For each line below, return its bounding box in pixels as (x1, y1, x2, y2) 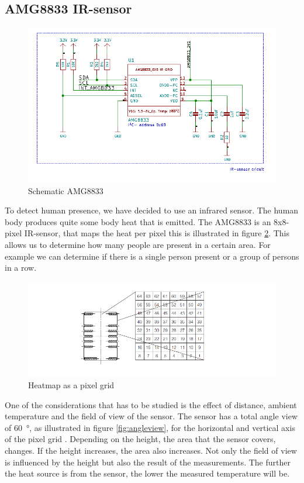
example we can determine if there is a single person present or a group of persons (5, 250, 299, 262)
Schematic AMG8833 (28, 184, 103, 196)
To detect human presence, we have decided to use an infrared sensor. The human (5, 204, 299, 216)
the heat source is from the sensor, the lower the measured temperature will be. (5, 467, 290, 479)
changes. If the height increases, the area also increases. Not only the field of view (5, 444, 297, 457)
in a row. (5, 261, 37, 274)
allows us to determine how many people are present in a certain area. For (5, 239, 271, 251)
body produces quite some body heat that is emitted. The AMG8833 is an (5, 215, 271, 227)
